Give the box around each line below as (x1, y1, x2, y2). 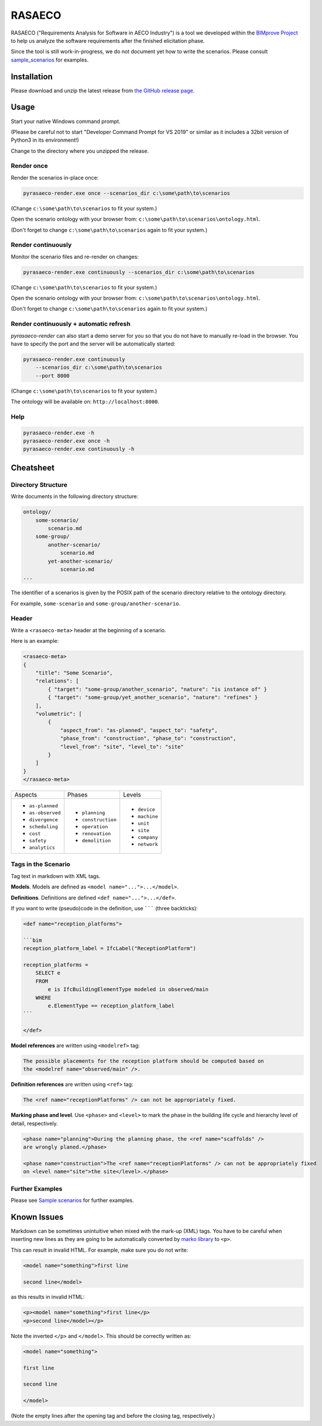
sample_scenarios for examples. (11, 56, 89, 63)
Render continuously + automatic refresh (11, 320, 131, 328)
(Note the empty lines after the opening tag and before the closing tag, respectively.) (11, 1413, 215, 1420)
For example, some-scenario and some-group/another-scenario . (11, 600, 181, 607)
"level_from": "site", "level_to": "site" (60, 743, 184, 750)
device (138, 806, 155, 813)
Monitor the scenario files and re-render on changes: (11, 253, 139, 260)
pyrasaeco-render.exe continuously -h (23, 445, 135, 453)
